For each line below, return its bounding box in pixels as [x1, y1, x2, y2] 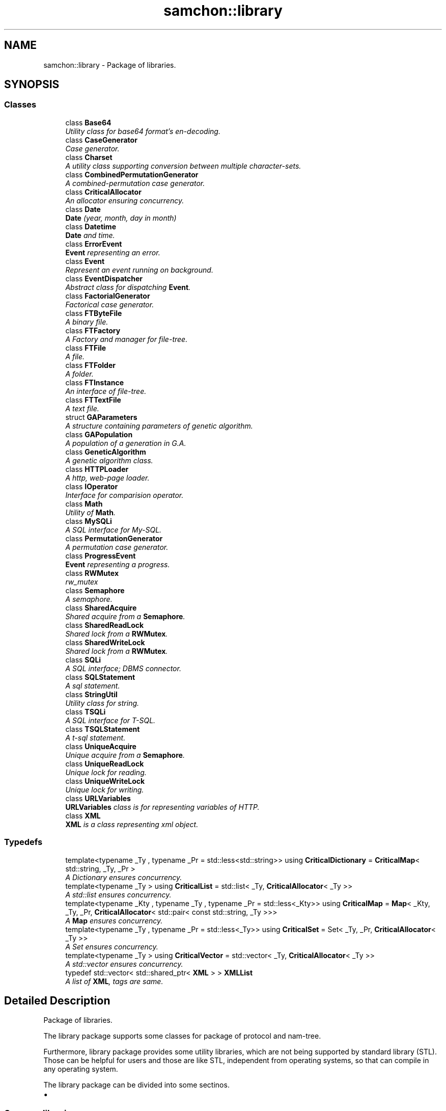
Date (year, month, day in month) [65, 213, 177, 222]
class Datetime [65, 222, 116, 231]
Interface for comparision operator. [65, 490, 184, 499]
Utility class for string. [65, 698, 140, 707]
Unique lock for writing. [65, 785, 144, 794]
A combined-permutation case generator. [65, 178, 205, 188]
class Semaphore [65, 586, 125, 595]
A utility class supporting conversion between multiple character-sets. [65, 161, 301, 170]
